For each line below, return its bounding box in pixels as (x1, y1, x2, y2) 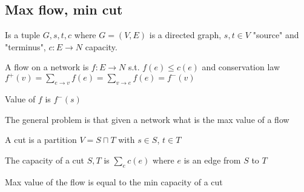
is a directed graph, (149, 28, 222, 41)
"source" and (253, 28, 299, 41)
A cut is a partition (5, 133, 77, 146)
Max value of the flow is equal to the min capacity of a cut (5, 175, 223, 188)
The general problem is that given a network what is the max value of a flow (5, 113, 289, 125)
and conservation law (202, 61, 280, 73)
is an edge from (183, 154, 241, 167)
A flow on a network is (5, 61, 89, 73)
